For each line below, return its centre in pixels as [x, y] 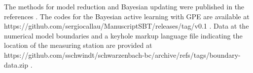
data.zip [16, 64]
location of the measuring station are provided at [78, 45]
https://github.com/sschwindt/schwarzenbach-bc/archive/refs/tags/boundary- [122, 55]
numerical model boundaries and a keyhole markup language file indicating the [123, 35]
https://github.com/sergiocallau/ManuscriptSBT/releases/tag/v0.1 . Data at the [126, 26]
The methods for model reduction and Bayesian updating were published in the [124, 6]
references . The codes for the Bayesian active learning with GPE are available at [127, 16]
